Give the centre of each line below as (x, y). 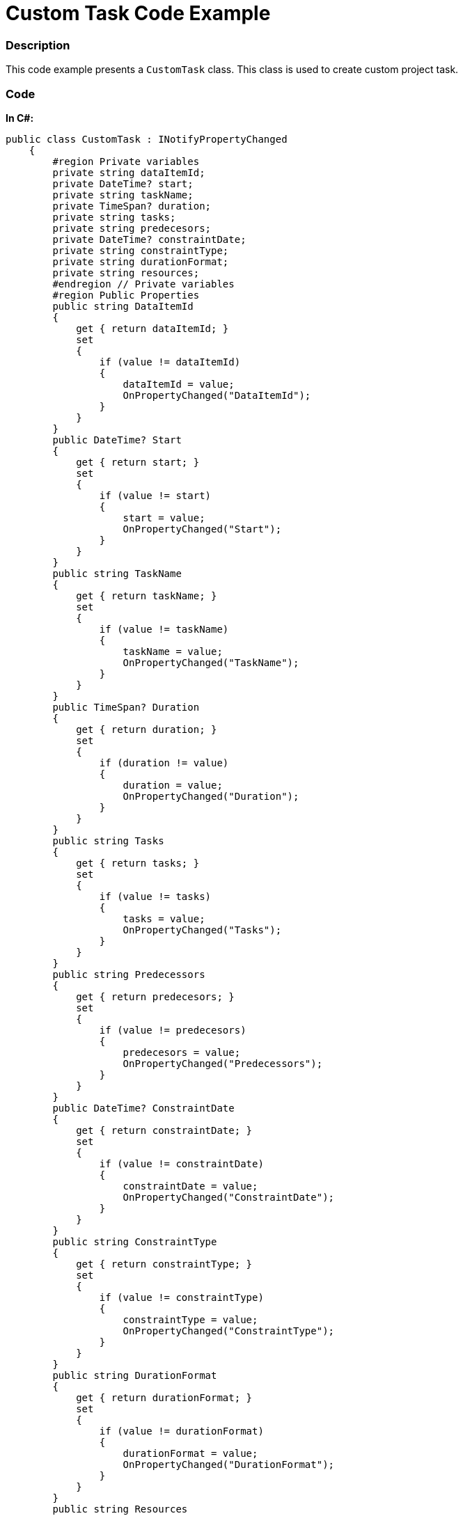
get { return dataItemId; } (152, 328)
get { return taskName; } (147, 595)
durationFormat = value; (190, 1453)
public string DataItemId (123, 306)
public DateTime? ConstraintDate (143, 1108)
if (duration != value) (164, 763)
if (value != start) (155, 495)
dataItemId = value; (179, 384)
